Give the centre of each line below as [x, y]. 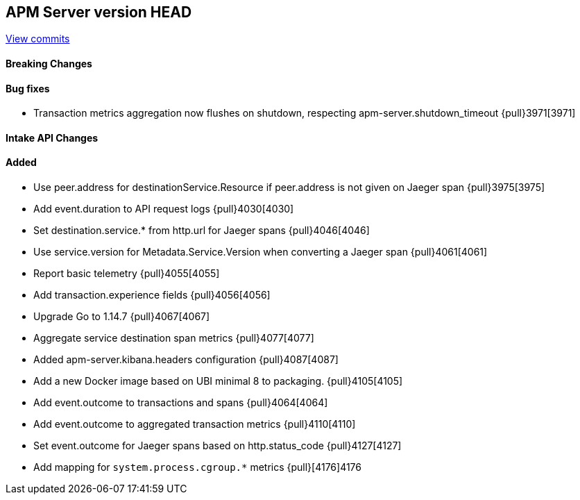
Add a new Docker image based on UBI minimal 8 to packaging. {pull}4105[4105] [218, 381]
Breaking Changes [49, 64]
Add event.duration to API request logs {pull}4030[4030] [164, 209]
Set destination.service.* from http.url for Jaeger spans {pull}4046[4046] [202, 231]
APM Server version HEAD [99, 12]
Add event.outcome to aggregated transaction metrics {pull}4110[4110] [195, 424]
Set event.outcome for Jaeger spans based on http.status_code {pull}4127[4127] [217, 446]
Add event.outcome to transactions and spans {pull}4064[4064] [181, 403]
